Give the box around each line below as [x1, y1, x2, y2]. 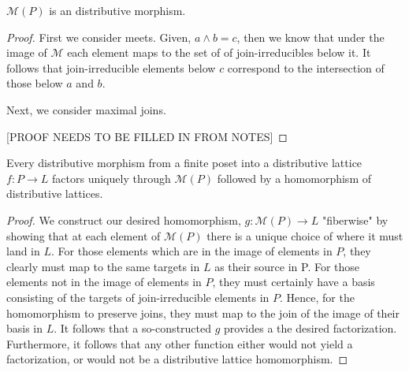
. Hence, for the [279, 288, 355, 305]
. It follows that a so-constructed [54, 320, 212, 337]
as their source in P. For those [214, 258, 360, 274]
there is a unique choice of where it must [206, 227, 403, 244]
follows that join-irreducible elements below [6, 59, 216, 76]
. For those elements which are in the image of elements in [51, 243, 333, 259]
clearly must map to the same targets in [6, 258, 200, 274]
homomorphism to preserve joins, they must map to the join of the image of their [6, 304, 400, 321]
